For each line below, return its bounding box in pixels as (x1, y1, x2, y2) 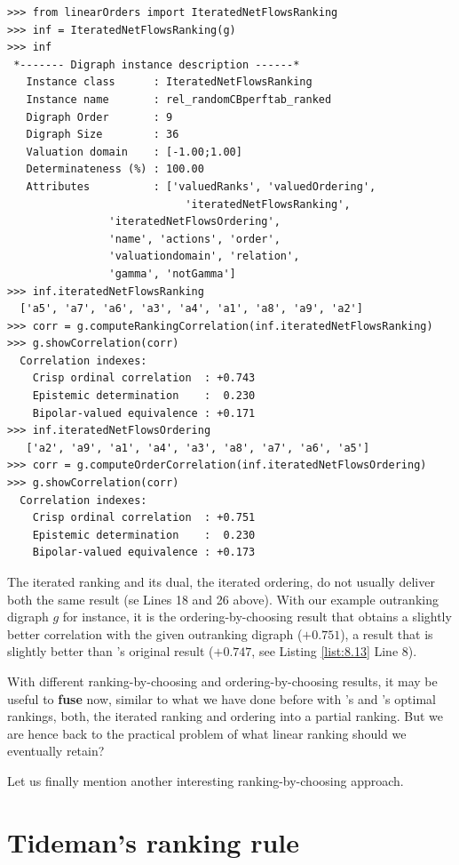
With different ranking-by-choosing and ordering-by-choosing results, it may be (7, 671, 438, 690)
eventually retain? (7, 741, 105, 760)
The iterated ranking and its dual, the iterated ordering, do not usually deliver (7, 573, 435, 590)
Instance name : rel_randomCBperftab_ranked (26, 92, 332, 106)
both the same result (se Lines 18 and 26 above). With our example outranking (7, 589, 439, 608)
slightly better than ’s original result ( (7, 642, 214, 661)
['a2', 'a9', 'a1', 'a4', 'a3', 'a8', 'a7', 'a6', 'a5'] (26, 441, 370, 454)
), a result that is (340, 624, 433, 643)
